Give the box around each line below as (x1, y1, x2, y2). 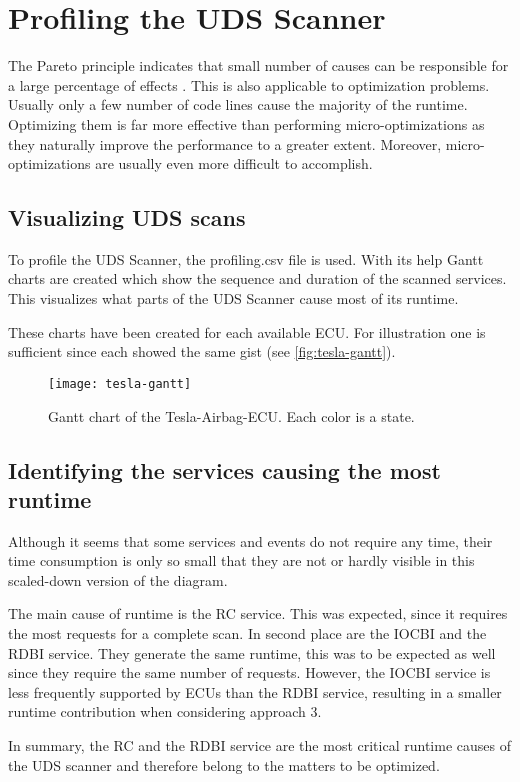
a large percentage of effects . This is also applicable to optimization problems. (8, 74, 490, 95)
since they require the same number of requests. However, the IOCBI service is (8, 662, 491, 683)
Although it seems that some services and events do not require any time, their (8, 530, 493, 551)
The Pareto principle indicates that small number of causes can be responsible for (8, 55, 509, 76)
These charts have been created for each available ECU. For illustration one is (8, 321, 486, 342)
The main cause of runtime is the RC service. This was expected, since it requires (8, 603, 508, 624)
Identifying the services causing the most (8, 454, 441, 485)
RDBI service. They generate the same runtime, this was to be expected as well (8, 642, 496, 663)
